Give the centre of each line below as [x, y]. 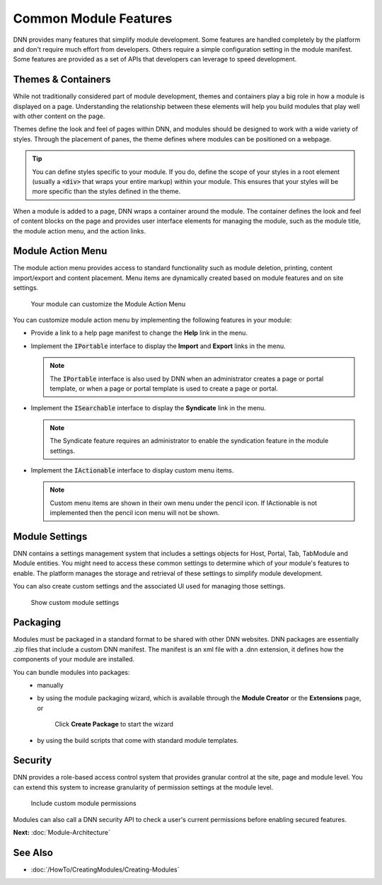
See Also [33, 852]
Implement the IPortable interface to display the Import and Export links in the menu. [158, 346]
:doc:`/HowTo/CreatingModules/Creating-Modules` [105, 869]
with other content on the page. [59, 116]
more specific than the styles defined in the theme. [106, 192]
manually [50, 686]
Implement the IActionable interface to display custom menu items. [132, 470]
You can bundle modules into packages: [71, 672]
